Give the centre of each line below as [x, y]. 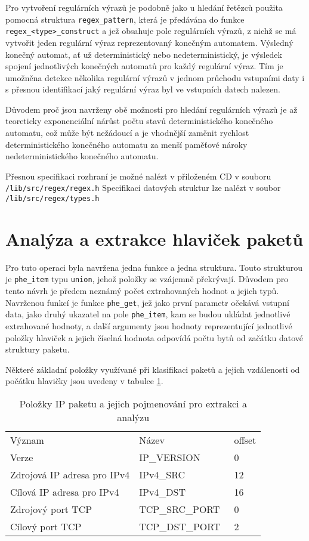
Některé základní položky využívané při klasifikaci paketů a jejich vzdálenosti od [153, 369]
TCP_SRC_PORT [180, 509]
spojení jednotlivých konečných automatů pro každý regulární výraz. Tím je [144, 66]
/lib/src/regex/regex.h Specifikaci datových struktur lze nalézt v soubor [143, 188]
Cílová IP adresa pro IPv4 [65, 492]
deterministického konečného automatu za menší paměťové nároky [126, 144]
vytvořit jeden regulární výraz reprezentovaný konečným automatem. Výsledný [149, 42]
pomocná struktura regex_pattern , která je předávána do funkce [125, 19]
